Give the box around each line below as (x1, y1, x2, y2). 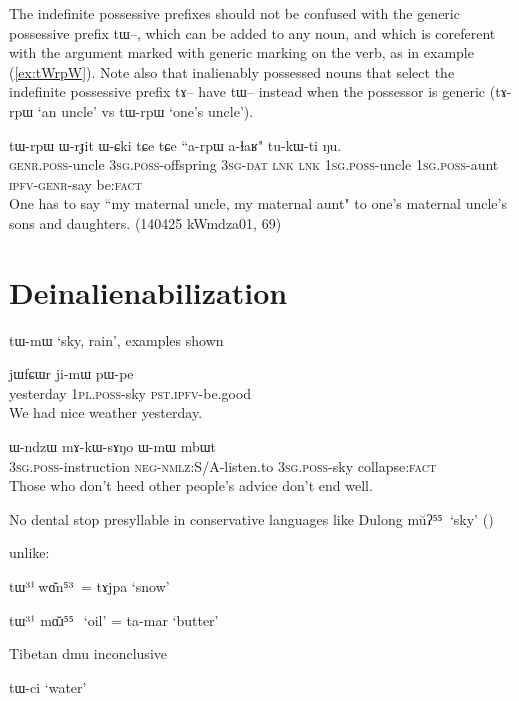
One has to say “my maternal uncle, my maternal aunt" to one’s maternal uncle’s (9, 193, 507, 214)
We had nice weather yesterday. (9, 402, 203, 423)
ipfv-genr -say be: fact (9, 173, 142, 194)
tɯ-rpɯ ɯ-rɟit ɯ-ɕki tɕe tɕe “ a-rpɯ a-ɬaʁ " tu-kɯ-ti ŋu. (9, 134, 342, 155)
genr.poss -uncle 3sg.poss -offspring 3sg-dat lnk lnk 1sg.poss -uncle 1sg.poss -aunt (9, 154, 499, 175)
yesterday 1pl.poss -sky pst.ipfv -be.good (9, 382, 252, 403)
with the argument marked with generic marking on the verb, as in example (9, 42, 474, 63)
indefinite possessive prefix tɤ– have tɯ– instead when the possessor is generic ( (9, 81, 496, 102)
